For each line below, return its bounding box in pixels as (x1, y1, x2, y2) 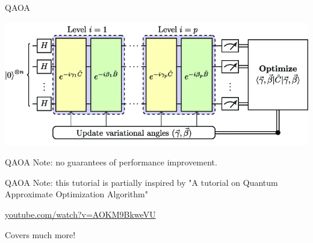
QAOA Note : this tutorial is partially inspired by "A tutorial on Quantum (5, 176, 278, 188)
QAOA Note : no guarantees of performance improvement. (5, 156, 217, 168)
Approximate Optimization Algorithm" (5, 188, 148, 200)
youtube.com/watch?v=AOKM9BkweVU (5, 208, 156, 220)
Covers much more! (5, 228, 76, 241)
